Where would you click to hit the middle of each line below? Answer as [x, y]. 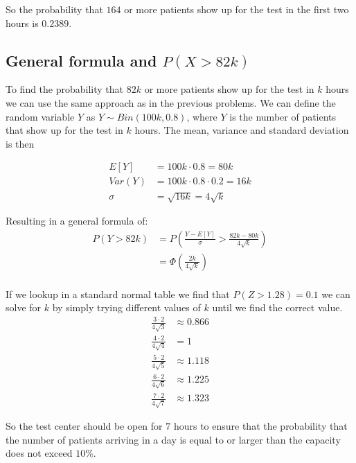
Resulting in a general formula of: [77, 220]
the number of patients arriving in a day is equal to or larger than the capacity [173, 439]
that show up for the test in [64, 130]
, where [202, 116]
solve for [24, 307]
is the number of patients [283, 116]
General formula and [81, 60]
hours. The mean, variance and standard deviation [242, 130]
